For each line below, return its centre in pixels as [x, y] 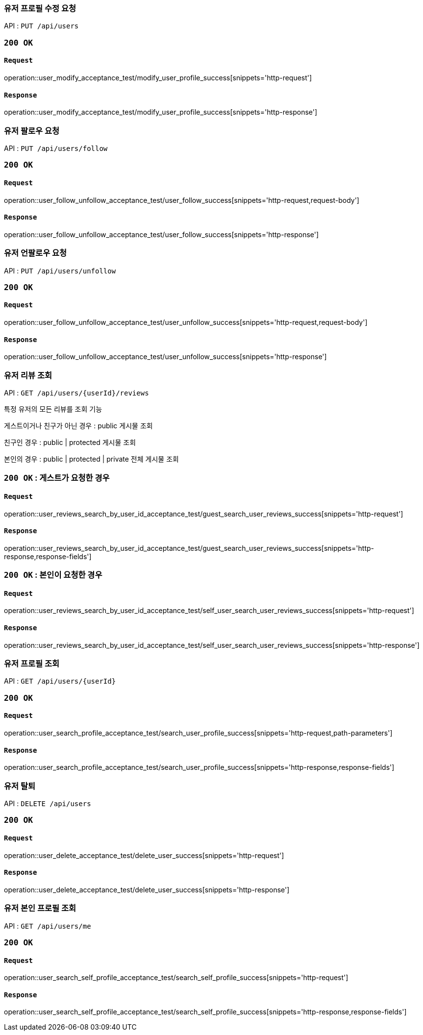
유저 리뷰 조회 [28, 375]
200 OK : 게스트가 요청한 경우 [57, 478]
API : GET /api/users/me [48, 926]
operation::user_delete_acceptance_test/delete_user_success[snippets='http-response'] [147, 889]
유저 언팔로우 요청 [36, 253]
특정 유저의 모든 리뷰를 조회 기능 [53, 409]
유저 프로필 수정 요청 [40, 8]
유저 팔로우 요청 [32, 131]
